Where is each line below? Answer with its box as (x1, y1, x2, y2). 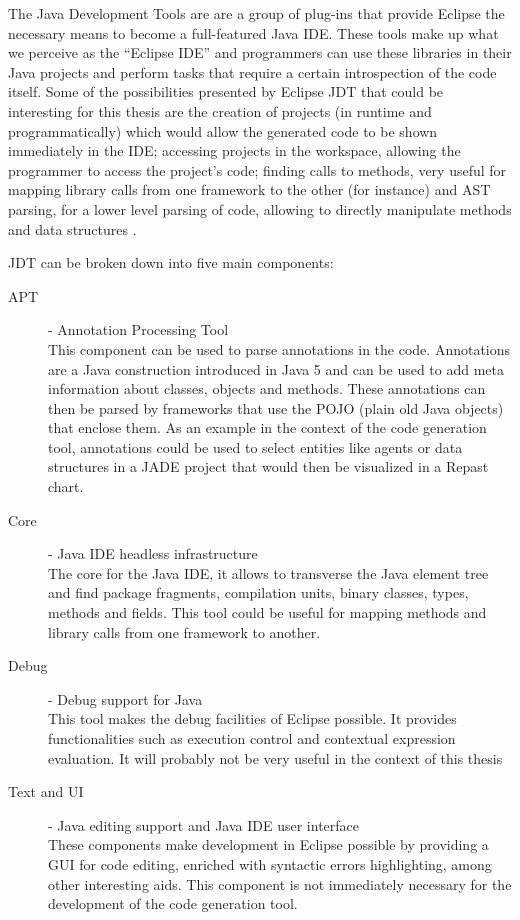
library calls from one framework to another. (48, 621, 321, 642)
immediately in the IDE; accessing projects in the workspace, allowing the (8, 140, 461, 161)
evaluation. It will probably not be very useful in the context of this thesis (48, 747, 503, 768)
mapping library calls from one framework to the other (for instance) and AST (8, 179, 491, 200)
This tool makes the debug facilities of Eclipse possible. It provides (48, 708, 457, 729)
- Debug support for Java (48, 688, 203, 709)
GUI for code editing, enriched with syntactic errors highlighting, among (48, 853, 492, 874)
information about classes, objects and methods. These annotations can (48, 378, 486, 399)
